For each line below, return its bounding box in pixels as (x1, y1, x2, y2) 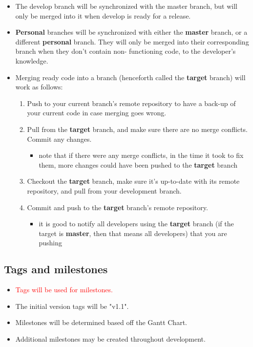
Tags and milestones (4, 261, 108, 277)
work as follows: (15, 82, 63, 92)
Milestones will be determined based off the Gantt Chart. (15, 317, 187, 327)
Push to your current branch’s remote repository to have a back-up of (27, 98, 236, 108)
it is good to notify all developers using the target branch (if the (39, 218, 234, 229)
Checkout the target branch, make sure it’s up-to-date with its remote (27, 176, 240, 186)
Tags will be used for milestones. (15, 284, 113, 295)
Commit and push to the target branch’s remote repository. (27, 202, 208, 212)
